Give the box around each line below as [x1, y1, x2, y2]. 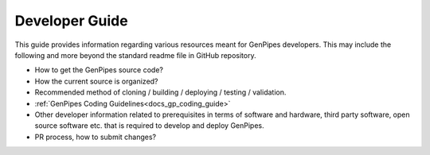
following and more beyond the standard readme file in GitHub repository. [14, 50, 256, 60]
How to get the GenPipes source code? [34, 65, 163, 75]
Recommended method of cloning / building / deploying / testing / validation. [34, 87, 287, 97]
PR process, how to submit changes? [34, 132, 157, 141]
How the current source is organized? [34, 76, 158, 86]
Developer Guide [14, 12, 128, 29]
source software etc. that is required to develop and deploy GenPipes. [34, 121, 264, 130]
